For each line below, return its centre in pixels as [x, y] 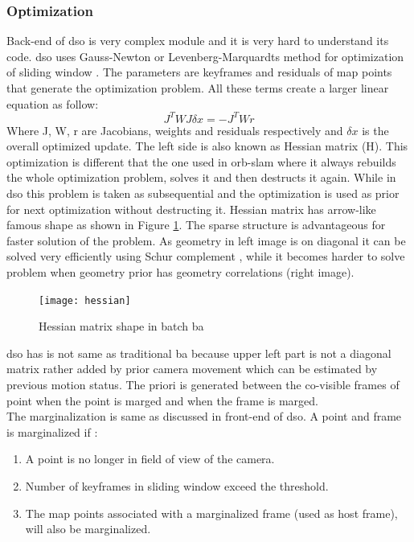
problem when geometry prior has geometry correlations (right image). [180, 272]
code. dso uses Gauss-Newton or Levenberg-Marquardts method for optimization [205, 56]
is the [375, 130]
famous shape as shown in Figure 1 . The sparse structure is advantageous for [196, 225]
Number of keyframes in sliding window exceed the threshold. [177, 486]
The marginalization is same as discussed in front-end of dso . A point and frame [204, 416]
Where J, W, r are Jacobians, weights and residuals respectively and [175, 130]
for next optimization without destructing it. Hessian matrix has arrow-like [191, 209]
